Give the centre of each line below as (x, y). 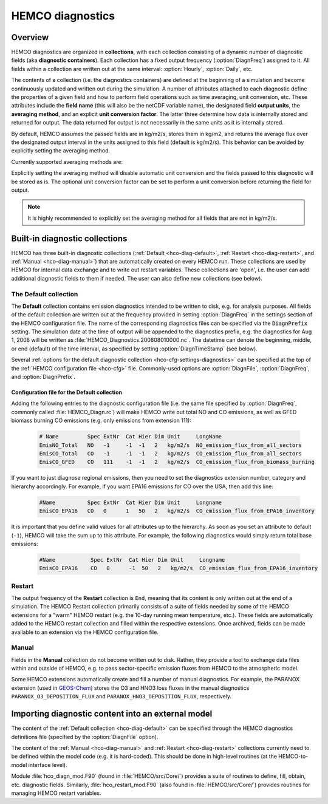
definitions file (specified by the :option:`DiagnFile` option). (85, 737)
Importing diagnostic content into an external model (112, 714)
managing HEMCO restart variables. (56, 793)
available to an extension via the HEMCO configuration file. (85, 632)
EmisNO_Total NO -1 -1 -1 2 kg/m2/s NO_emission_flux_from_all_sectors (170, 445)
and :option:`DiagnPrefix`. (43, 377)
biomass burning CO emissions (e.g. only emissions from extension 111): (101, 421)
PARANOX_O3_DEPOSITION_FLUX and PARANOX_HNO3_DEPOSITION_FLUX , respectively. (121, 697)
